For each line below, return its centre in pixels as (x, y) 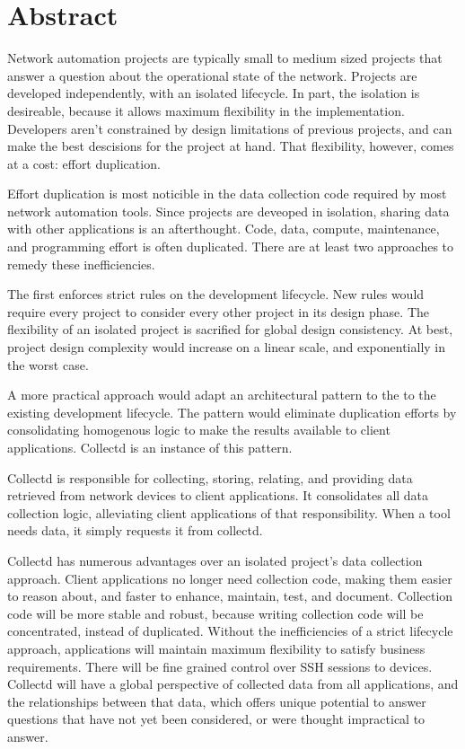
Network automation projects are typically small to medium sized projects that (225, 58)
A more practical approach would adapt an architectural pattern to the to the (222, 395)
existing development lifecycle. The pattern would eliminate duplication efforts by (232, 412)
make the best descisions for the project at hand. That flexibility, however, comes (231, 146)
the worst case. (48, 364)
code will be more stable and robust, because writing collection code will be (215, 613)
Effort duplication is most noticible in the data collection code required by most (227, 194)
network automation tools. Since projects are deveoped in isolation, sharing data (228, 211)
